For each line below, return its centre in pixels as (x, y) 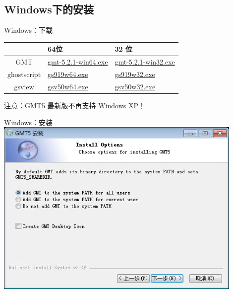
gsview (24, 86)
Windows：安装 (29, 122)
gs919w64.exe (68, 74)
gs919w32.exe (135, 74)
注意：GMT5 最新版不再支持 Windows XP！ (75, 105)
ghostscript (24, 74)
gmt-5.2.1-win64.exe (78, 62)
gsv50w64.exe (68, 86)
